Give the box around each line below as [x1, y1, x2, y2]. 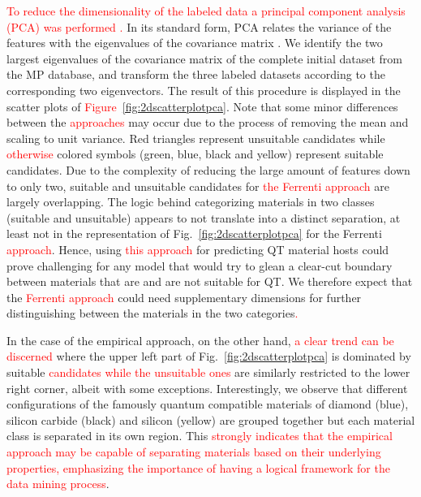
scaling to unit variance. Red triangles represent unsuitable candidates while [6, 129, 385, 146]
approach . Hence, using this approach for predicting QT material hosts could [6, 240, 389, 257]
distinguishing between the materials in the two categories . [6, 305, 299, 322]
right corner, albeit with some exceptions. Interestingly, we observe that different [6, 379, 408, 396]
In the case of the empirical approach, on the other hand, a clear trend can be [6, 331, 394, 348]
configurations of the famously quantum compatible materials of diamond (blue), [6, 395, 409, 413]
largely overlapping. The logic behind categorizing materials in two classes [6, 193, 375, 210]
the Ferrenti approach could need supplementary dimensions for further [6, 288, 362, 305]
